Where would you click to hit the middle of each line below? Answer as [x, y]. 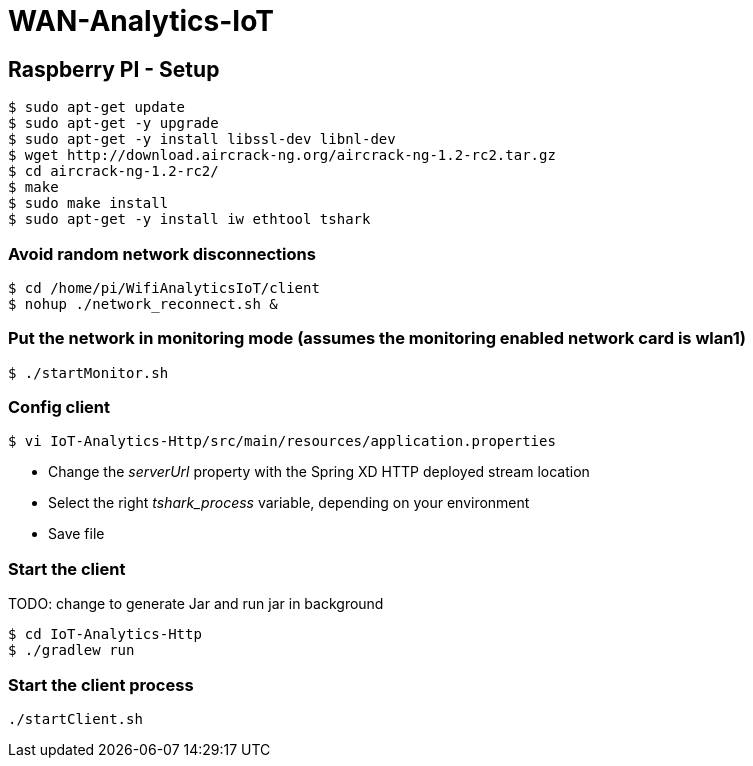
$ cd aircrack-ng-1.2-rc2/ [113, 171]
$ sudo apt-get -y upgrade [113, 123]
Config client [59, 407]
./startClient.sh [75, 718]
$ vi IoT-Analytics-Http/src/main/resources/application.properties [282, 441]
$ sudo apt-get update [97, 107]
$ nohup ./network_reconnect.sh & [143, 303]
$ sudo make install [88, 203]
